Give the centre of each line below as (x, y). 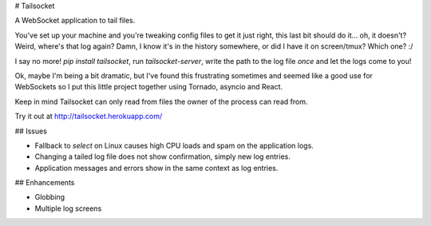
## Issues (31, 131)
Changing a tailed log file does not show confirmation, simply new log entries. (163, 157)
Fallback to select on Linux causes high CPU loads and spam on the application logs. (174, 145)
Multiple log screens (68, 208)
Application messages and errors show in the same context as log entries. (156, 168)
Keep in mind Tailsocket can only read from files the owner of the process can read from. (161, 101)
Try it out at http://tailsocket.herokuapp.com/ (89, 117)
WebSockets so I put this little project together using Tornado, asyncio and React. (149, 87)
